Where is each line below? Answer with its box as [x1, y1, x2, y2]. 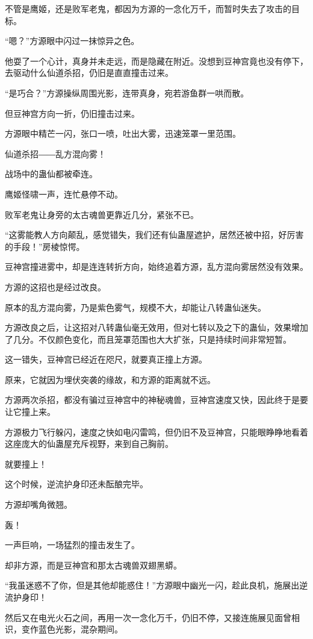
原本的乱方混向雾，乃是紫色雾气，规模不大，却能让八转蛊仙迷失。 [5, 301, 266, 313]
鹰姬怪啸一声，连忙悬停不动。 [5, 187, 123, 200]
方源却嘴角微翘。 [5, 498, 72, 511]
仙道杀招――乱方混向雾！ [5, 147, 106, 160]
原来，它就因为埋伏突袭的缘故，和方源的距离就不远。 [5, 373, 215, 385]
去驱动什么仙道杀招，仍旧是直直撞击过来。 [5, 66, 173, 79]
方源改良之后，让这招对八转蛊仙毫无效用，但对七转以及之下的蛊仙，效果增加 [5, 321, 308, 334]
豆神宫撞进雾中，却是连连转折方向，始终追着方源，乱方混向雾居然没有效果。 [5, 260, 308, 273]
